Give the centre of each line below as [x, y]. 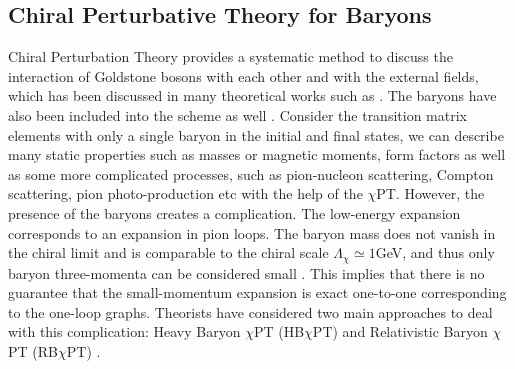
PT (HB [279, 331]
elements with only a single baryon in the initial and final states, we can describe [256, 134]
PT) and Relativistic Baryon [400, 331]
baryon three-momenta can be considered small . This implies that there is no [246, 272]
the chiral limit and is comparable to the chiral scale [168, 252]
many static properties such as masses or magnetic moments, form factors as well [257, 154]
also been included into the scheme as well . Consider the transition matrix [237, 114]
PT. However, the [430, 193]
